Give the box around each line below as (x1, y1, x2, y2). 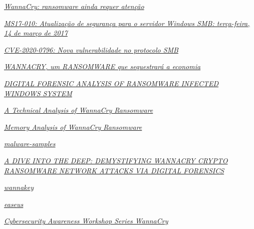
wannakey (4, 182, 34, 192)
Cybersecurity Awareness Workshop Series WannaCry (4, 215, 168, 226)
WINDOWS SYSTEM (4, 88, 72, 98)
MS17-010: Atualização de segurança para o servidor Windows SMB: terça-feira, (4, 18, 250, 28)
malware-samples (4, 138, 56, 149)
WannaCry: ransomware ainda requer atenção (4, 1, 144, 11)
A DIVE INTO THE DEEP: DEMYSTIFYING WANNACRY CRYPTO (4, 155, 228, 165)
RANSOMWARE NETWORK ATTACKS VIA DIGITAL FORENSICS (4, 165, 224, 175)
